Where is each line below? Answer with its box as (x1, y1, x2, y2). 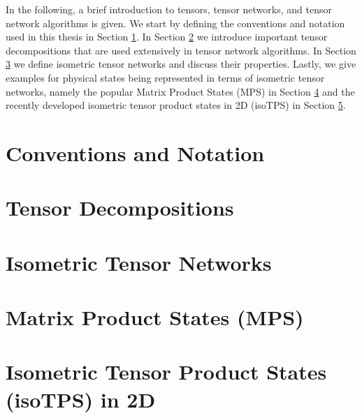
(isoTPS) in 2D (6, 385, 156, 413)
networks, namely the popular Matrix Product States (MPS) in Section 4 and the (6, 84, 355, 98)
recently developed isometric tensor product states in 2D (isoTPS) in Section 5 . (6, 98, 346, 112)
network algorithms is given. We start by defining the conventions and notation (6, 15, 345, 30)
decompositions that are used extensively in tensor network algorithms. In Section (6, 43, 356, 57)
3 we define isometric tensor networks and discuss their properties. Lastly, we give (6, 57, 356, 71)
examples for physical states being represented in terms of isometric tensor (6, 70, 325, 84)
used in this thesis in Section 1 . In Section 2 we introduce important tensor (6, 29, 328, 44)
